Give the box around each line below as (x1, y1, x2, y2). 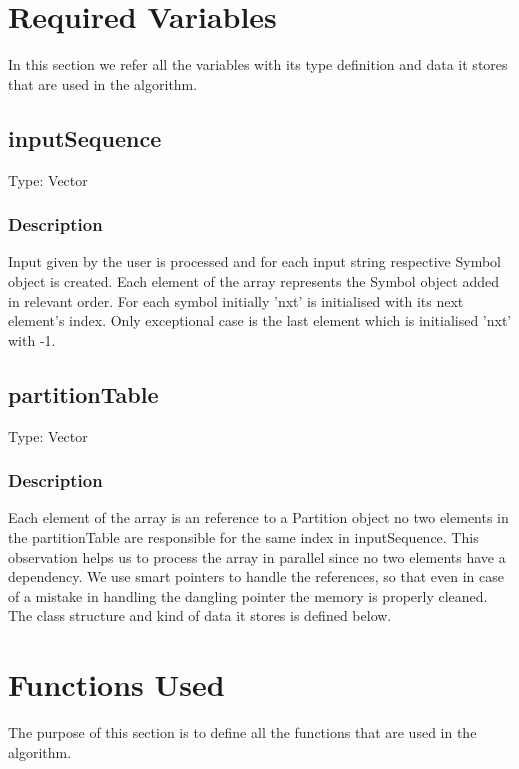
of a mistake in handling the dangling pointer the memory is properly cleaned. (8, 585, 488, 606)
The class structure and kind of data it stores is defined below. (8, 605, 392, 626)
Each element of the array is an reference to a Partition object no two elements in (8, 507, 509, 528)
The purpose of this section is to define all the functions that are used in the (8, 722, 477, 742)
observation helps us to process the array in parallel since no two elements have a (8, 546, 506, 567)
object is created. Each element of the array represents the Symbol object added (8, 270, 499, 291)
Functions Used (8, 664, 225, 705)
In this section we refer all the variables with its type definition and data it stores (8, 54, 508, 75)
